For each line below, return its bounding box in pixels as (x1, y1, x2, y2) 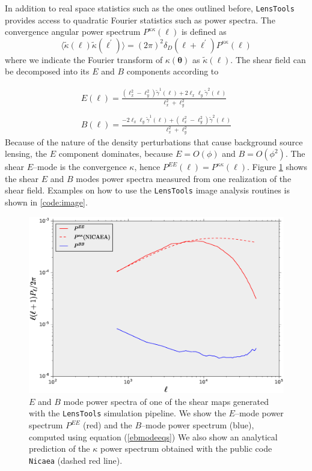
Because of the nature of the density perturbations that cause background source (5, 135, 303, 148)
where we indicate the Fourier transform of (5, 53, 163, 65)
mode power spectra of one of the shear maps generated (63, 395, 269, 407)
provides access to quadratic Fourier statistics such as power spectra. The (5, 13, 275, 26)
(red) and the (83, 419, 132, 431)
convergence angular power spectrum (5, 25, 141, 38)
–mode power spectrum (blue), (141, 419, 254, 431)
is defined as (181, 25, 227, 38)
